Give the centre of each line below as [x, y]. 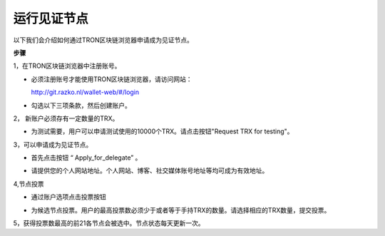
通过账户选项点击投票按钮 [68, 197]
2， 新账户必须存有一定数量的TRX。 [66, 118]
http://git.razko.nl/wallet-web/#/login [85, 92]
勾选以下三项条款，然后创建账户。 [81, 105]
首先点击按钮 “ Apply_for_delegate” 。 [86, 158]
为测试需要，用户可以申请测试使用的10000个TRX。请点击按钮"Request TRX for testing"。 [162, 131]
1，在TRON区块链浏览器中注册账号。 [67, 66]
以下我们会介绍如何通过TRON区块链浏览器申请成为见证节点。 [103, 40]
